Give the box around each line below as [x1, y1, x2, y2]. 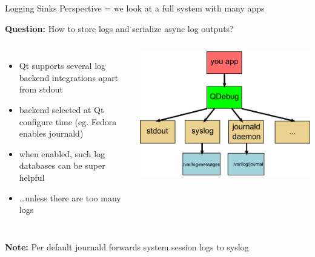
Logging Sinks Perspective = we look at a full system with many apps [5, 2, 265, 14]
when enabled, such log [19, 147, 105, 160]
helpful [19, 171, 45, 183]
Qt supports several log [19, 59, 106, 72]
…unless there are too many [19, 191, 121, 204]
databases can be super [19, 159, 105, 172]
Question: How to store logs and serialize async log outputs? [5, 22, 234, 34]
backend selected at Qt [19, 103, 104, 115]
